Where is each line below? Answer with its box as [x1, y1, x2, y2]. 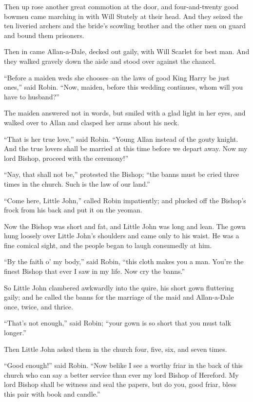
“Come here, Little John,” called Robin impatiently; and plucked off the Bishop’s [4, 195, 246, 205]
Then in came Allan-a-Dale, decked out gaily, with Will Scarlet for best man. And [4, 46, 250, 57]
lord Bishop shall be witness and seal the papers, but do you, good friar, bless [4, 379, 236, 389]
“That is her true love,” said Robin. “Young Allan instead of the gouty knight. [4, 134, 238, 144]
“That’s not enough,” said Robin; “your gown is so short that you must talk [4, 318, 231, 328]
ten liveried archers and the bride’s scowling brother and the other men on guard [4, 20, 246, 31]
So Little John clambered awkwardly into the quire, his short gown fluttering [4, 282, 234, 292]
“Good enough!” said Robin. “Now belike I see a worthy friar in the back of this [4, 360, 243, 370]
